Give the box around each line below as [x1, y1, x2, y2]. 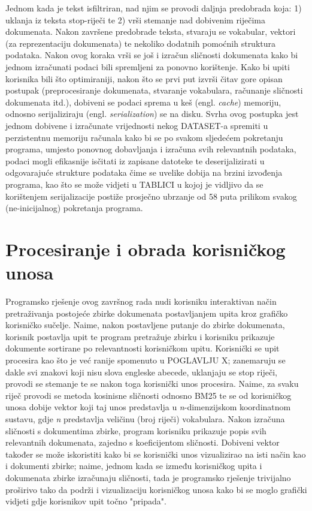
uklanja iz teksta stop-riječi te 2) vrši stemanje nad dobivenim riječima [5, 13, 266, 26]
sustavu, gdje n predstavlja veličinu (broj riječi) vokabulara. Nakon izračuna [5, 412, 285, 425]
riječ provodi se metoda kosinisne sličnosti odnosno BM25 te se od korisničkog [5, 389, 292, 401]
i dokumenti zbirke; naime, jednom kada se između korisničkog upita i [5, 459, 262, 472]
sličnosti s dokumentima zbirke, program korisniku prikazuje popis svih [5, 424, 266, 437]
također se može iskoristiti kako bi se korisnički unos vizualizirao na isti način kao [5, 447, 306, 460]
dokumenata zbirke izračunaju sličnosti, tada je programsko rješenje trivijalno [5, 471, 291, 483]
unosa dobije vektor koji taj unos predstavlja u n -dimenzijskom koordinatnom [5, 401, 291, 413]
